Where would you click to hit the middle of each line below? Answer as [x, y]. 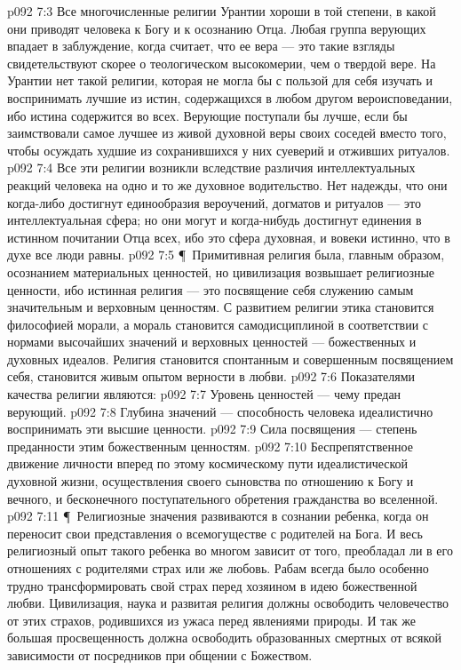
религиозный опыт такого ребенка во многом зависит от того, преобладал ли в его [230, 550]
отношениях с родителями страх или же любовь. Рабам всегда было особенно [218, 568]
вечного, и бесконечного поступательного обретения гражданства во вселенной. [223, 498]
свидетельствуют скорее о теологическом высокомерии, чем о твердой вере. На [222, 63]
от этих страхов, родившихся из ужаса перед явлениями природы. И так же [212, 620]
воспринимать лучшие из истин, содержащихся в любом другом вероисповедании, [230, 97]
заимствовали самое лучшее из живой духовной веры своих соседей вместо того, [227, 133]
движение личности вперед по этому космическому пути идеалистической [208, 463]
